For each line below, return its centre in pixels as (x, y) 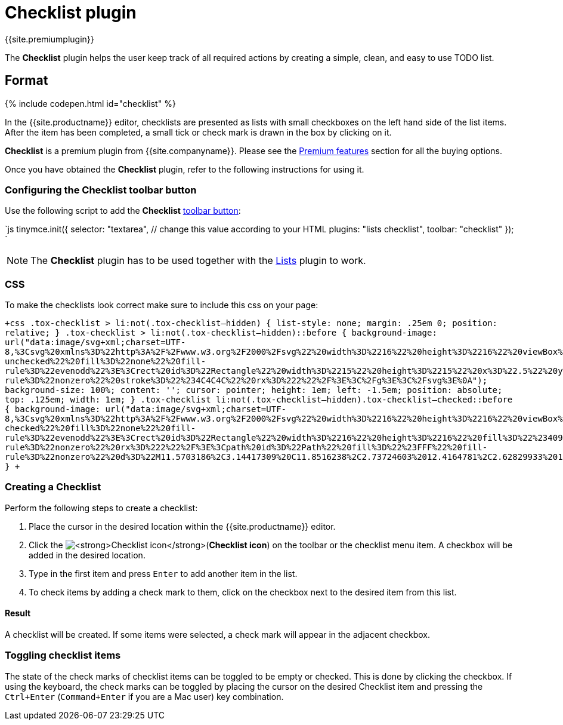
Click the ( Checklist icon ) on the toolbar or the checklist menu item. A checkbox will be (271, 545)
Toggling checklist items (63, 655)
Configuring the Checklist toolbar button (101, 190)
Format (27, 81)
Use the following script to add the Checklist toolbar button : (123, 211)
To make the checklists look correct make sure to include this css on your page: (162, 305)
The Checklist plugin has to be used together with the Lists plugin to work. (198, 261)
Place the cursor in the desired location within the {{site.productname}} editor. (182, 526)
